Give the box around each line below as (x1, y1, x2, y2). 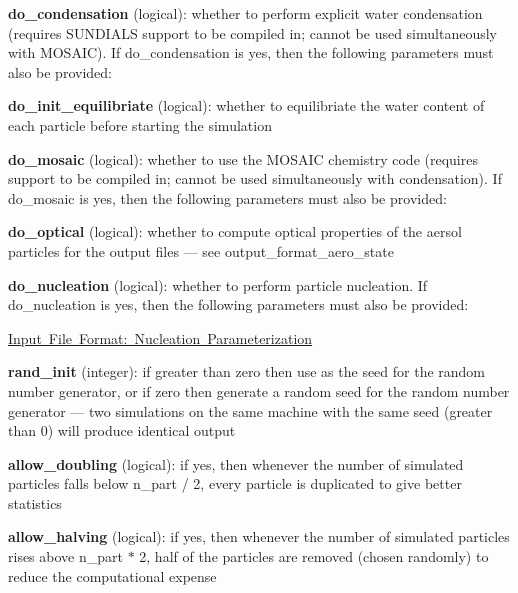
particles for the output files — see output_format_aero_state (8, 240, 394, 261)
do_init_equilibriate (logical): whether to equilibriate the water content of (8, 95, 485, 116)
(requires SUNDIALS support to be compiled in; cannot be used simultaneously (8, 22, 497, 43)
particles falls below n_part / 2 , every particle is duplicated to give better (8, 473, 462, 494)
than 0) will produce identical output (8, 420, 236, 441)
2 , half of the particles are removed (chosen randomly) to (139, 546, 489, 567)
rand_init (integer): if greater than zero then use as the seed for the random (8, 361, 486, 382)
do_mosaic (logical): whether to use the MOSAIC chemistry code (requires (8, 148, 478, 169)
